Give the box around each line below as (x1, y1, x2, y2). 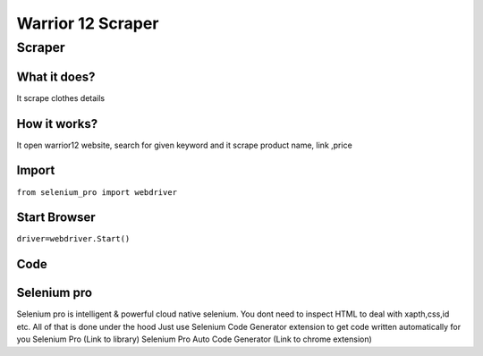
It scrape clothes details (16, 92, 106, 103)
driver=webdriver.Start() (16, 233, 131, 244)
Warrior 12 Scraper (16, 13, 159, 33)
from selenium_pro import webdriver (16, 187, 178, 197)
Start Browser (16, 210, 96, 225)
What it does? (16, 69, 96, 84)
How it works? (16, 116, 98, 131)
